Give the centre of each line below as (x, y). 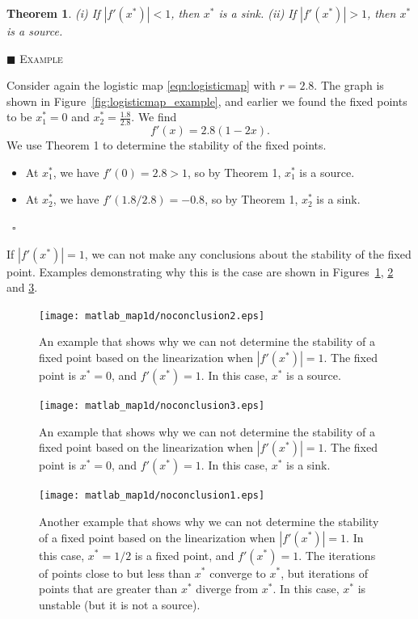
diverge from (227, 589)
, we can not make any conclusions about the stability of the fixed (248, 253)
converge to (238, 573)
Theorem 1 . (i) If (53, 13)
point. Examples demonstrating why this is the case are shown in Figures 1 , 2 (200, 271)
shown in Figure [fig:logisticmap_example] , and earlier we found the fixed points (207, 101)
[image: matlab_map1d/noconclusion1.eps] (152, 496)
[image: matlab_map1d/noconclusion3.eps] (152, 406)
